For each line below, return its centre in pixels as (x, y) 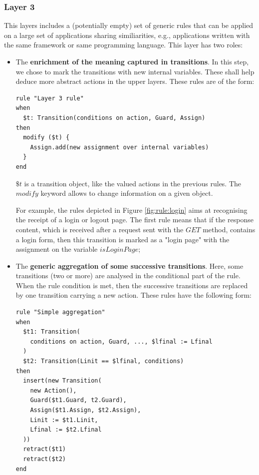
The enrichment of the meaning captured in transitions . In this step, (132, 61)
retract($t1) (45, 449)
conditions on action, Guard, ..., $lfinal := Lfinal (121, 341)
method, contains (229, 229)
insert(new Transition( (62, 381)
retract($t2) (45, 459)
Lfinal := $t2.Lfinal (66, 430)
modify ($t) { (46, 138)
